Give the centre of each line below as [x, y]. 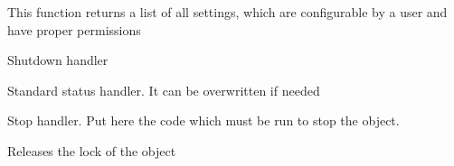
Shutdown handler [58, 60]
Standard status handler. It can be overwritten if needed [164, 90]
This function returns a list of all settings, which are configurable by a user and [227, 12]
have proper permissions [74, 29]
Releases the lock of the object [92, 150]
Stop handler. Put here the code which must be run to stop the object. [203, 120]
